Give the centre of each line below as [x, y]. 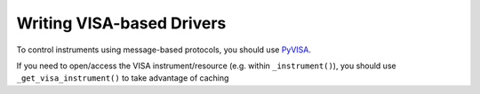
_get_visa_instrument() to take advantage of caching [123, 78]
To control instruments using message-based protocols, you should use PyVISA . [164, 50]
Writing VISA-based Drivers [121, 23]
